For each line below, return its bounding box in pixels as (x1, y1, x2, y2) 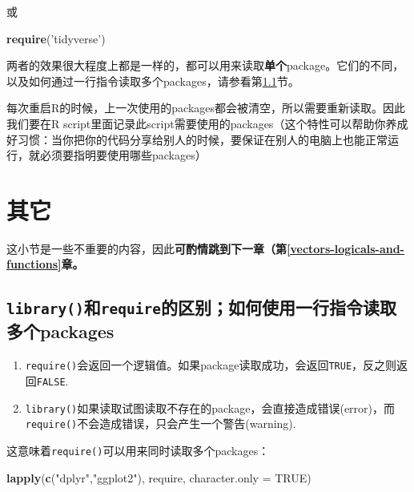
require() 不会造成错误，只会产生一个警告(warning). (25, 415, 296, 432)
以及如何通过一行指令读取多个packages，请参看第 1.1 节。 (6, 72, 299, 89)
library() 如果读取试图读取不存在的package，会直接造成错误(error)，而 (25, 399, 396, 416)
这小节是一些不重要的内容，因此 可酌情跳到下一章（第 (6, 240, 287, 256)
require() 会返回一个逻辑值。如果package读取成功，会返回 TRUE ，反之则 (25, 357, 397, 373)
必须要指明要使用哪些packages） (39, 147, 207, 163)
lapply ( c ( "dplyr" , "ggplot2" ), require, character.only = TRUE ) (6, 469, 312, 486)
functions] (6, 256, 62, 272)
